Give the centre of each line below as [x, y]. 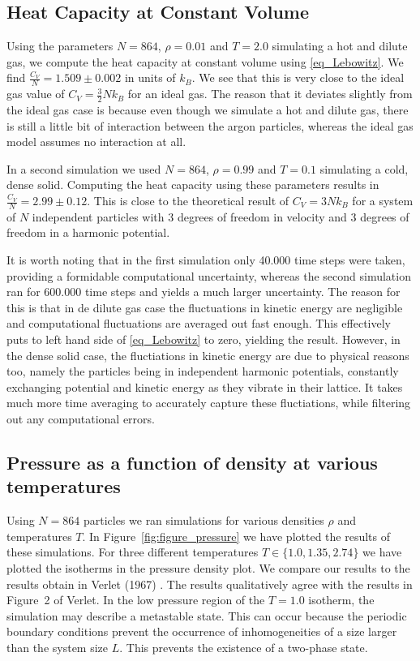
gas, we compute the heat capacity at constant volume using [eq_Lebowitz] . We [205, 61]
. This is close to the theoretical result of [188, 201]
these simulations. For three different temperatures [133, 552]
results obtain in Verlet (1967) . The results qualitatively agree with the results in [210, 584]
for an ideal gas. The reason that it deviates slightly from [270, 94]
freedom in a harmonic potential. [88, 232]
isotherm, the [341, 600]
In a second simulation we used [84, 168]
